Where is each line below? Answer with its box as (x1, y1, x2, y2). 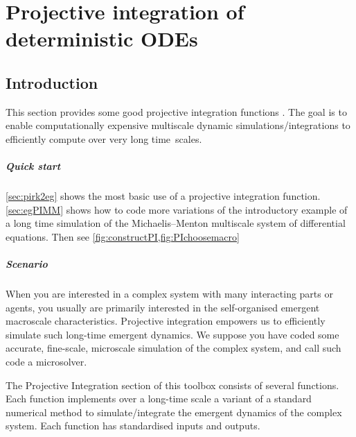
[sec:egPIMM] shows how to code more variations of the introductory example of (6, 202, 348, 216)
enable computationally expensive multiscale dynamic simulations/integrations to (6, 118, 350, 132)
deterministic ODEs (6, 24, 198, 53)
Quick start (6, 159, 61, 173)
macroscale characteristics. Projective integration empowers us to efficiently (6, 314, 326, 328)
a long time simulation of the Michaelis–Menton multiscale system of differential (6, 216, 346, 230)
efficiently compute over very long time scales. (6, 131, 202, 146)
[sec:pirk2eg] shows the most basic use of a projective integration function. (6, 189, 321, 203)
